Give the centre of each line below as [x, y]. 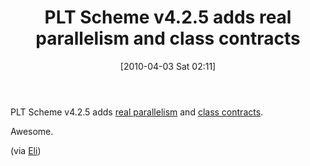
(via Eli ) [26, 150]
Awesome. [32, 131]
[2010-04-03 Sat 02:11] [168, 66]
